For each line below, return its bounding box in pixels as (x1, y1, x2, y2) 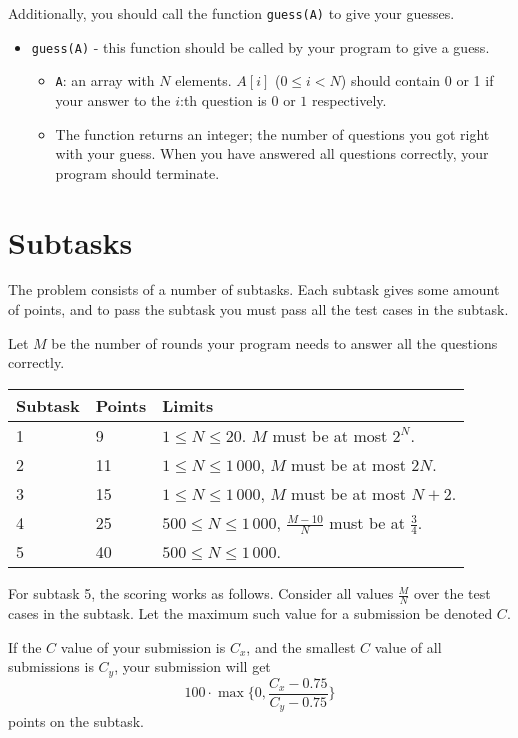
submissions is (8, 656, 94, 677)
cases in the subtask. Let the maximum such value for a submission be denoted (8, 603, 493, 624)
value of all (374, 636, 442, 657)
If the (8, 636, 42, 657)
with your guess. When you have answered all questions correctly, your (55, 143, 489, 164)
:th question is (179, 89, 267, 110)
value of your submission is (60, 636, 226, 657)
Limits (162, 393, 214, 417)
